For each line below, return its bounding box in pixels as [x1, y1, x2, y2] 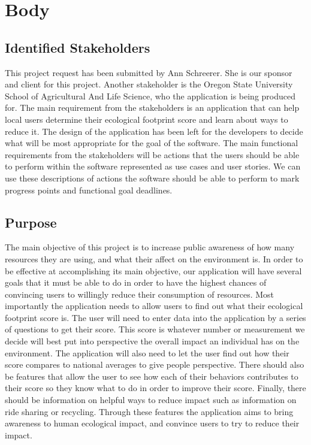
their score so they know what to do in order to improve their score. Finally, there [5, 382, 306, 394]
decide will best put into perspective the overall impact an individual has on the [5, 335, 300, 347]
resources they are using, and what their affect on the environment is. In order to [5, 252, 303, 265]
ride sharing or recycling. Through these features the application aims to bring [5, 405, 294, 417]
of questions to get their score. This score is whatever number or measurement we [5, 323, 305, 335]
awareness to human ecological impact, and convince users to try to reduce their [5, 417, 300, 429]
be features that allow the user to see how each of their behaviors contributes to [5, 370, 298, 382]
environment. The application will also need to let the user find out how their [5, 346, 289, 359]
